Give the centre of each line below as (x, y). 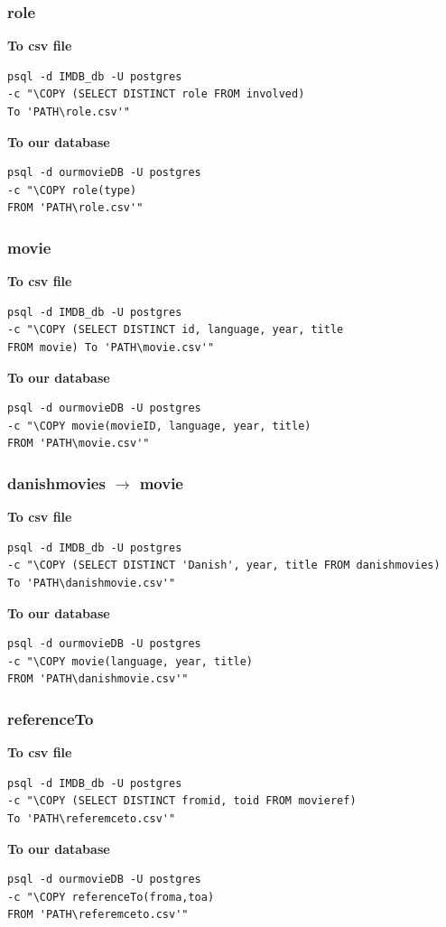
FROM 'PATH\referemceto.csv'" (98, 915)
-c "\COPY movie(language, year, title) (130, 661)
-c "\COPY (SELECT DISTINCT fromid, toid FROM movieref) (182, 801)
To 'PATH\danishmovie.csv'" (92, 583)
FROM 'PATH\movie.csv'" (79, 444)
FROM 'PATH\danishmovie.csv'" (98, 679)
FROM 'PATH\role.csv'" (75, 208)
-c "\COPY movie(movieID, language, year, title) (159, 426)
